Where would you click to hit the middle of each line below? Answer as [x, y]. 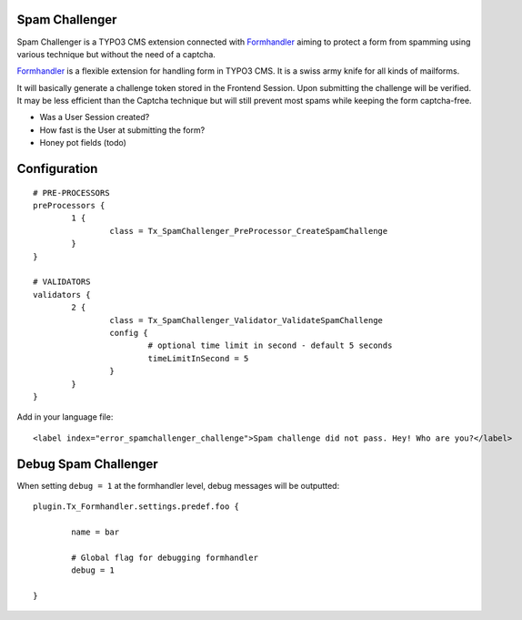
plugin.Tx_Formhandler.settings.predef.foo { [136, 506]
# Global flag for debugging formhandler [165, 557]
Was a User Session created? [95, 117]
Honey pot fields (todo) [83, 143]
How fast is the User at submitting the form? [122, 130]
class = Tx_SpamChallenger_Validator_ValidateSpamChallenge [246, 320]
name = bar [95, 532]
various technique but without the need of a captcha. [116, 54]
